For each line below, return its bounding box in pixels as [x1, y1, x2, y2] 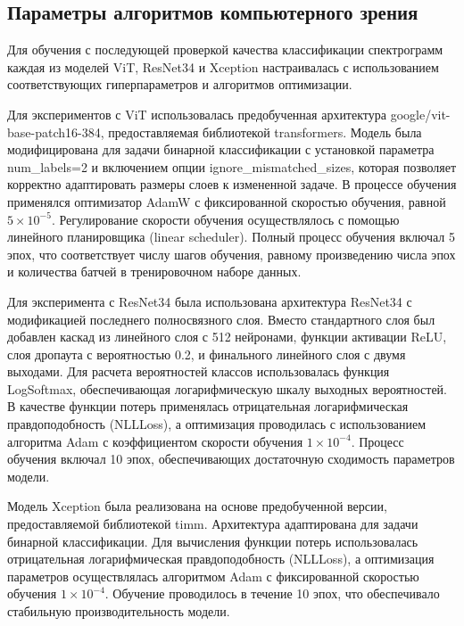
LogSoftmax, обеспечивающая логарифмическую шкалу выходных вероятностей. [7, 379, 447, 398]
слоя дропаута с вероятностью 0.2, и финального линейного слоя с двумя [7, 344, 406, 363]
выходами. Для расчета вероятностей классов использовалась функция [7, 362, 390, 381]
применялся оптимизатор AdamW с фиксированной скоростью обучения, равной [7, 192, 446, 210]
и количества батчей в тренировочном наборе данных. [7, 262, 302, 281]
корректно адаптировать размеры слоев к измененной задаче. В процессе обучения [7, 175, 457, 194]
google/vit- [390, 104, 451, 123]
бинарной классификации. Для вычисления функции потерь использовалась [7, 531, 418, 550]
